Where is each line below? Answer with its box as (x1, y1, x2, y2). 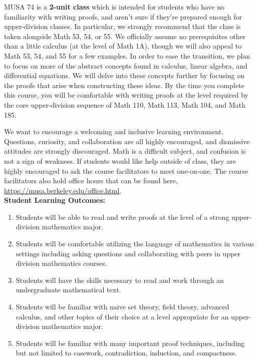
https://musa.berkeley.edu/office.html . (4, 185, 122, 195)
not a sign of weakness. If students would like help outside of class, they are (4, 155, 236, 166)
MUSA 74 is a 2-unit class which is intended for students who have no (4, 2, 225, 12)
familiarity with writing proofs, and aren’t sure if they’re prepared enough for (4, 11, 242, 22)
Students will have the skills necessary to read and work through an (16, 274, 224, 285)
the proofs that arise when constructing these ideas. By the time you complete (4, 80, 244, 90)
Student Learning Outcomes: (4, 195, 106, 205)
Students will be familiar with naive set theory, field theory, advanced (16, 301, 229, 312)
